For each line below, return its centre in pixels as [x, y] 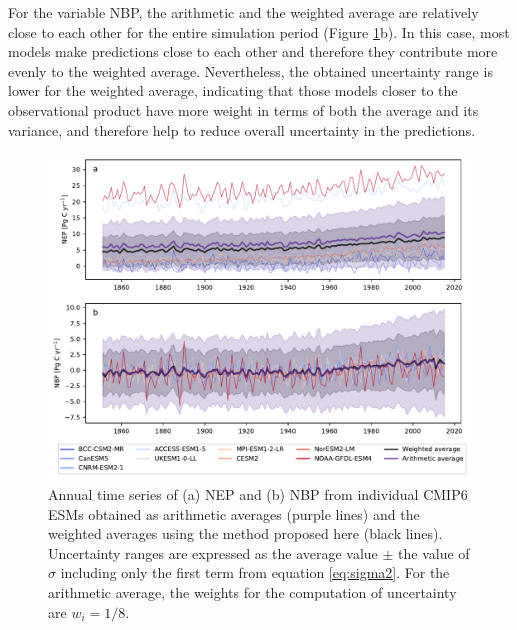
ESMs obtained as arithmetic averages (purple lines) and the [234, 513]
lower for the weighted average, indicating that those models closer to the [233, 90]
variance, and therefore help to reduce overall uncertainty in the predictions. [242, 129]
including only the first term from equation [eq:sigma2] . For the [255, 572]
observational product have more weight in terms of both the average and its [243, 109]
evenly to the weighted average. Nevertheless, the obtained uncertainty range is [250, 70]
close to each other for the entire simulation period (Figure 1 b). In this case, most [259, 31]
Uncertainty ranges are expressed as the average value [213, 552]
